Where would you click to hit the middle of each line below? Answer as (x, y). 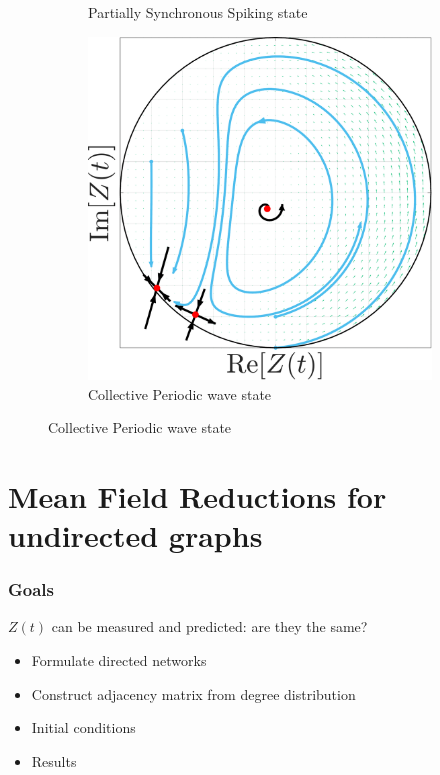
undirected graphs (135, 535)
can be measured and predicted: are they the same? (209, 626)
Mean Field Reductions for (197, 495)
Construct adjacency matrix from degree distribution (193, 693)
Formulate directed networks (119, 660)
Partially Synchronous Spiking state (198, 12)
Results (54, 760)
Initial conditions (83, 727)
